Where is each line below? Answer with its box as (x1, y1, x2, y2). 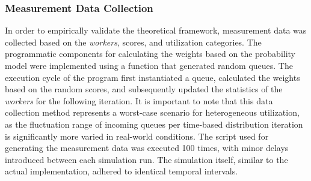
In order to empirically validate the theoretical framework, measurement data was (5, 24, 307, 37)
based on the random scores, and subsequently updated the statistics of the (5, 83, 283, 95)
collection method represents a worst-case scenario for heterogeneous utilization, (5, 106, 300, 119)
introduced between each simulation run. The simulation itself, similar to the (5, 153, 288, 165)
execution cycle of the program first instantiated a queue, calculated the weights (5, 71, 300, 83)
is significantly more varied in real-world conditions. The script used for (5, 129, 269, 142)
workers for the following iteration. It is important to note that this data (5, 94, 273, 107)
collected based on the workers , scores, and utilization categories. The (5, 35, 262, 48)
